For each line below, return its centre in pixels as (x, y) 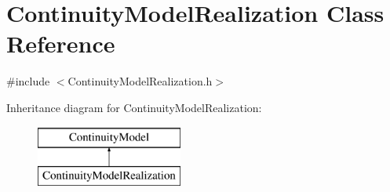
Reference (61, 43)
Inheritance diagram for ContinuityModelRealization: (134, 107)
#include (28, 81)
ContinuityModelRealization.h (140, 81)
